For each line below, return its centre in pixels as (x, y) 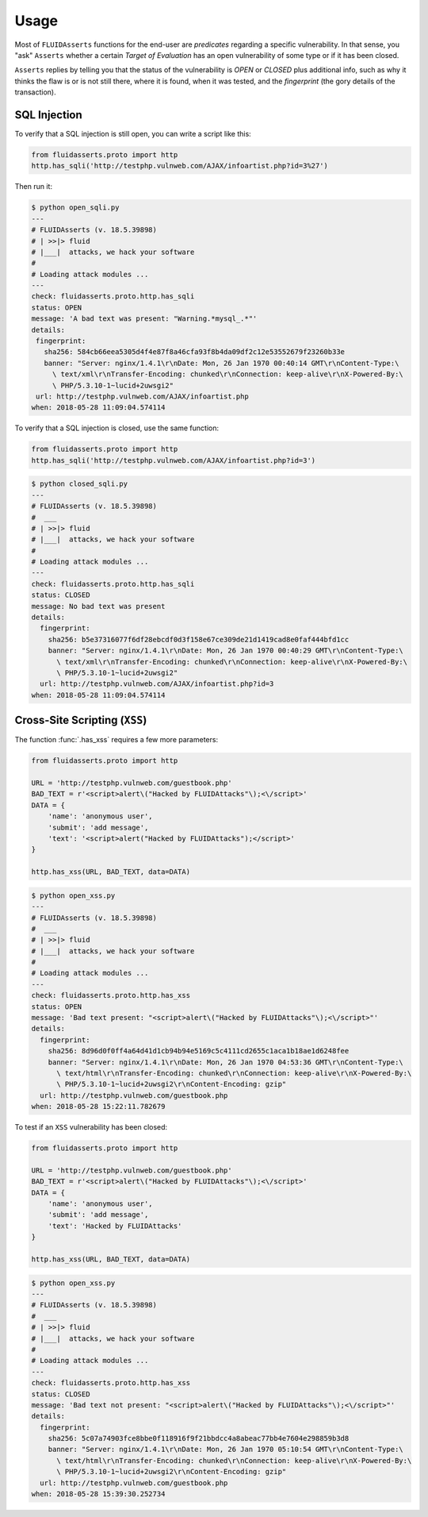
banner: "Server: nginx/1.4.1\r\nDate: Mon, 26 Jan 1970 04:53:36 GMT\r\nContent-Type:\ (225, 1062)
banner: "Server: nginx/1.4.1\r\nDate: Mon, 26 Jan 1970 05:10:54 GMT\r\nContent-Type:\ (225, 1450)
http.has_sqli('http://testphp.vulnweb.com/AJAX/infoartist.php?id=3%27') (180, 166)
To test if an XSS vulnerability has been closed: (91, 1127)
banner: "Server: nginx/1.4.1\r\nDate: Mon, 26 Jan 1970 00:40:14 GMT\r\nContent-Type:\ (222, 363)
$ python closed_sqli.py (80, 484)
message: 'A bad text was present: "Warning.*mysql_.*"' (144, 319)
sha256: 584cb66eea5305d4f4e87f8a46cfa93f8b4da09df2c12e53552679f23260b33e (194, 352)
